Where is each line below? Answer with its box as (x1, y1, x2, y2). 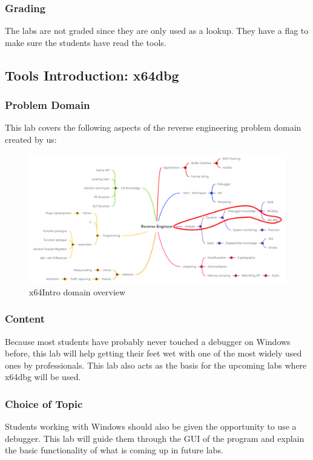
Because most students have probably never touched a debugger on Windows (5, 335, 291, 347)
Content (5, 311, 45, 326)
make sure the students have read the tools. (5, 36, 166, 48)
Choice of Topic (5, 396, 83, 411)
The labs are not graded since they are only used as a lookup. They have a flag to (5, 24, 309, 37)
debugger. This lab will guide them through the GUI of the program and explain (5, 432, 305, 444)
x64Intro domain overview (29, 285, 126, 298)
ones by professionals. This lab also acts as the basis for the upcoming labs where (5, 358, 307, 371)
